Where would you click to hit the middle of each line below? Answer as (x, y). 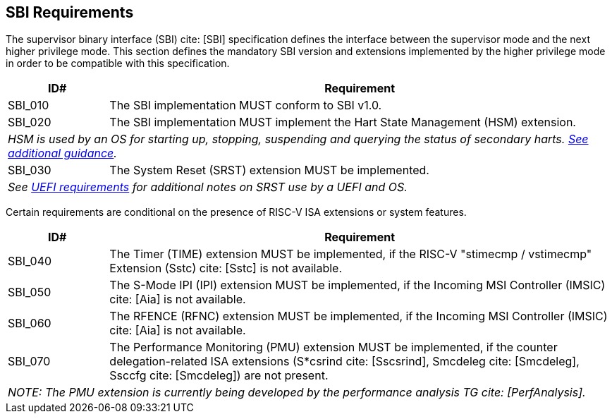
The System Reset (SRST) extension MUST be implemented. (269, 170)
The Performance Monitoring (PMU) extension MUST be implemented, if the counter (333, 347)
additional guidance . (62, 153)
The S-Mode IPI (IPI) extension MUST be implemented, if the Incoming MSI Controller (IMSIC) (357, 285)
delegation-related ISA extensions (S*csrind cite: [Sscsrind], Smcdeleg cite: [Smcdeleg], (344, 362)
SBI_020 (30, 122)
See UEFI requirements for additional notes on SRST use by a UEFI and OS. (208, 187)
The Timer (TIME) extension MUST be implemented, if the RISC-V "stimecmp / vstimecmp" (351, 254)
